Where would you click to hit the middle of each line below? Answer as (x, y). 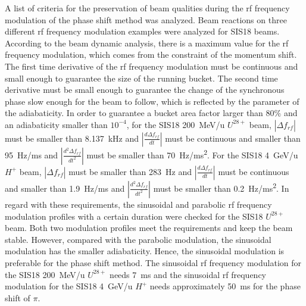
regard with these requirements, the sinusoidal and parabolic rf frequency (138, 204)
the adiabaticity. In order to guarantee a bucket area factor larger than (134, 113)
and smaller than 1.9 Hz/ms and (65, 188)
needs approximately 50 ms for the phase (225, 286)
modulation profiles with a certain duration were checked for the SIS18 (134, 216)
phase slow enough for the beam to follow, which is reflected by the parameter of (152, 101)
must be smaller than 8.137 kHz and (72, 138)
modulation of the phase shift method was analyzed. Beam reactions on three (146, 19)
